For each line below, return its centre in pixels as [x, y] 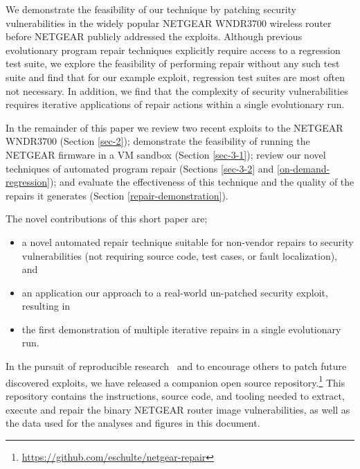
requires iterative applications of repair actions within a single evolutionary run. [175, 104]
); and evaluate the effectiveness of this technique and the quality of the [202, 182]
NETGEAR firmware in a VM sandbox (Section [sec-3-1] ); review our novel [166, 154]
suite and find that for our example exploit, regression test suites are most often [175, 77]
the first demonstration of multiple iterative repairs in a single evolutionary [181, 329]
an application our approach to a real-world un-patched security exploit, [175, 292]
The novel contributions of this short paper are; [107, 219]
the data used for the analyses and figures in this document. [133, 423]
